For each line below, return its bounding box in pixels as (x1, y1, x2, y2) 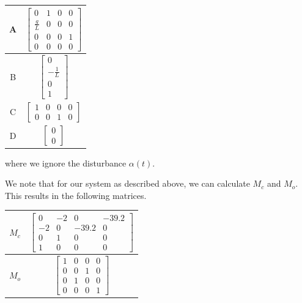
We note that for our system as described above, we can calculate (5, 177, 250, 190)
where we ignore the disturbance (5, 156, 127, 169)
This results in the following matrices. (5, 189, 147, 201)
